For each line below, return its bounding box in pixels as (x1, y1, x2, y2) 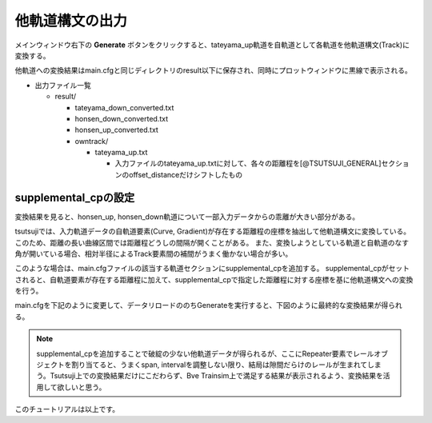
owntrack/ (74, 136, 109, 146)
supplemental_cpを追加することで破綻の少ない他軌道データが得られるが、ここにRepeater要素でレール (36, 349, 374, 358)
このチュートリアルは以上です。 (14, 405, 120, 414)
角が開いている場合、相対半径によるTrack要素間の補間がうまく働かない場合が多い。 (14, 249, 293, 258)
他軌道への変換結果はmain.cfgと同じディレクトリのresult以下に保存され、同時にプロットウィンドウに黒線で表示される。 (14, 66, 412, 75)
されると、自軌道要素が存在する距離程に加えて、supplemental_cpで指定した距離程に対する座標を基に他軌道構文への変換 (14, 274, 414, 284)
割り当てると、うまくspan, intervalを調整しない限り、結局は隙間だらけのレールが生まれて (70, 360, 368, 369)
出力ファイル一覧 (34, 80, 91, 90)
